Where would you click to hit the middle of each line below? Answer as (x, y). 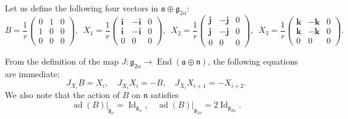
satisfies (165, 95)
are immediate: (32, 73)
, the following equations (253, 61)
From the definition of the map (62, 61)
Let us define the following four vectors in (82, 8)
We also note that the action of (63, 95)
